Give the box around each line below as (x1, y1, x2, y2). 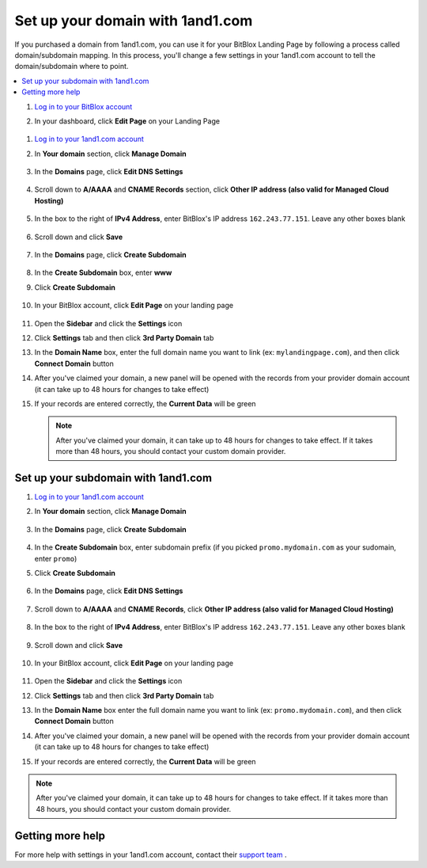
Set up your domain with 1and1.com (14, 12, 253, 29)
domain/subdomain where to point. (14, 62, 129, 71)
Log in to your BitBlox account (34, 101, 133, 111)
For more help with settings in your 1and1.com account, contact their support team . (14, 850, 287, 859)
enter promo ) (34, 554, 77, 563)
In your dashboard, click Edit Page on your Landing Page (34, 116, 221, 126)
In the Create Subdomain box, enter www (34, 268, 172, 277)
